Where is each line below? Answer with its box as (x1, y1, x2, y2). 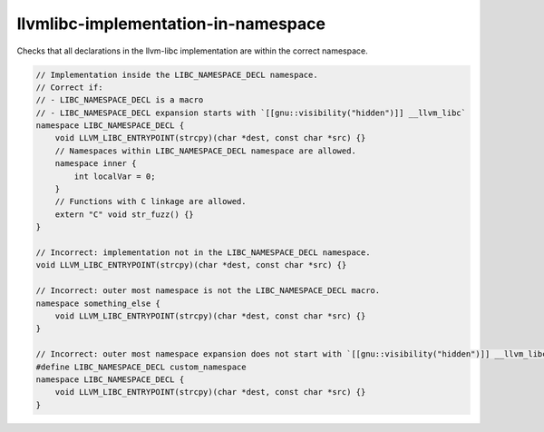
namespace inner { (54, 159, 137, 169)
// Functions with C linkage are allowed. (54, 196, 247, 207)
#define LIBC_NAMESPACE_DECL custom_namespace (35, 361, 247, 372)
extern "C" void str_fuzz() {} (54, 209, 194, 220)
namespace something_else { (35, 298, 160, 309)
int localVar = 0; (73, 171, 156, 182)
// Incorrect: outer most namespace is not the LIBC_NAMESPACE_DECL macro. (35, 286, 381, 296)
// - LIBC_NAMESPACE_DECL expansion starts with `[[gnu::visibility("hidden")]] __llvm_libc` (35, 107, 467, 118)
